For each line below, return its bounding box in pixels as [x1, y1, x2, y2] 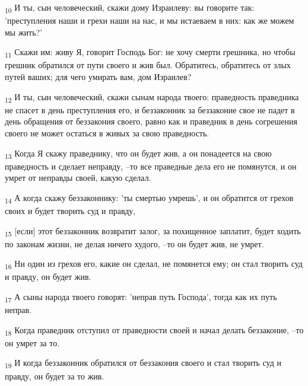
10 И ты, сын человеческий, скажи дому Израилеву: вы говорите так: [5, 1, 255, 15]
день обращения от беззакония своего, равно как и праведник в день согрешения [5, 115, 297, 127]
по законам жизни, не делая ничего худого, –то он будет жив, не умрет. [5, 237, 264, 250]
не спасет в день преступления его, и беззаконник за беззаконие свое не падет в [5, 103, 295, 116]
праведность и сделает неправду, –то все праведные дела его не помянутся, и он [5, 159, 297, 172]
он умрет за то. [5, 336, 60, 349]
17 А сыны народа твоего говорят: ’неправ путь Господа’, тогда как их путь [5, 291, 277, 304]
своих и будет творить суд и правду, [5, 204, 136, 216]
